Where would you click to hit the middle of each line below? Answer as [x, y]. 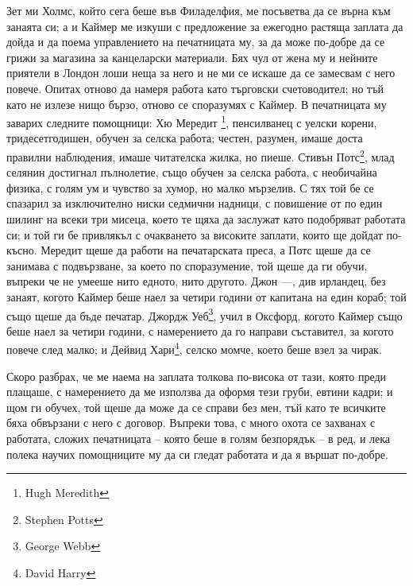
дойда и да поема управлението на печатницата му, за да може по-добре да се [196, 42]
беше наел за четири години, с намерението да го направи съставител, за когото [200, 330]
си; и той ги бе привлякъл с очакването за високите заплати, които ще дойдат [195, 234]
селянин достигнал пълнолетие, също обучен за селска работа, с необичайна [192, 172]
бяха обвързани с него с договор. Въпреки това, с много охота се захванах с [191, 423]
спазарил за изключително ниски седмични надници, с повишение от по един [195, 203]
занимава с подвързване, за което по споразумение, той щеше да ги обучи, [187, 265]
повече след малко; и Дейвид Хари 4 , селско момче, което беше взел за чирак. [194, 348]
